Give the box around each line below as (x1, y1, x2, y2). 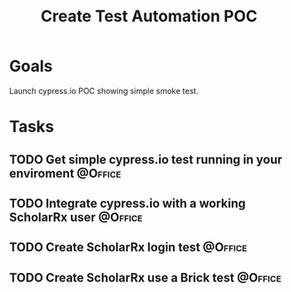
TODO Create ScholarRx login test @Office (9, 240, 248, 255)
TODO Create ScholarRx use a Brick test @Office (9, 270, 282, 285)
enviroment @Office (9, 166, 122, 181)
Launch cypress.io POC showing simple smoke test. (9, 85, 199, 96)
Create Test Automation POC (40, 6, 258, 27)
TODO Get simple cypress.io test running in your (9, 152, 283, 167)
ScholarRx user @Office (9, 209, 144, 225)
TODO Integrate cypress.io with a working (9, 195, 247, 210)
